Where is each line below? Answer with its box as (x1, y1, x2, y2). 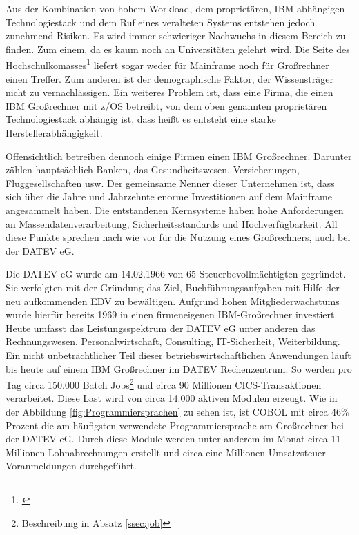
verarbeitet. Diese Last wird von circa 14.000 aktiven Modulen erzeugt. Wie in (6, 391, 338, 405)
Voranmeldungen (6, 458, 77, 473)
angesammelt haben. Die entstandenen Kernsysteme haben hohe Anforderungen (6, 202, 344, 217)
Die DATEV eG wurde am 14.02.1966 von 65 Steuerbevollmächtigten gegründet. (6, 266, 346, 281)
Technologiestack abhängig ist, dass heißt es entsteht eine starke (6, 112, 276, 126)
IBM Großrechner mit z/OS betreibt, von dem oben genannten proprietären (6, 98, 327, 113)
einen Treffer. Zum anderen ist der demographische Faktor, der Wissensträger (6, 71, 333, 86)
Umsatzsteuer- (268, 445, 329, 459)
